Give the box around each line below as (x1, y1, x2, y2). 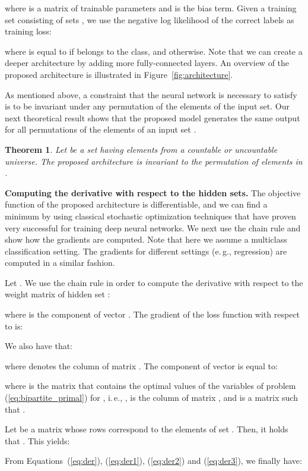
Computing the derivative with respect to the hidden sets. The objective (5, 186, 301, 199)
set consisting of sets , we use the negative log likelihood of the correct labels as (5, 13, 294, 26)
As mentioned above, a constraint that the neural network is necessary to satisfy (5, 88, 297, 101)
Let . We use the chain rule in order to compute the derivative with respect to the (5, 276, 303, 288)
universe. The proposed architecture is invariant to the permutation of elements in (5, 155, 303, 167)
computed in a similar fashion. (5, 256, 115, 269)
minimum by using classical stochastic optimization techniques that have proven (5, 209, 296, 222)
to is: (5, 319, 23, 332)
